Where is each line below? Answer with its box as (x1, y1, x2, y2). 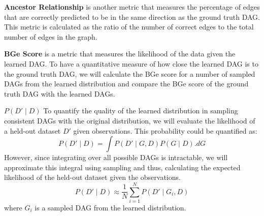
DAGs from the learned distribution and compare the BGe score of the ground (4, 78, 249, 89)
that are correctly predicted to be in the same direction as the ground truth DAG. (4, 11, 260, 22)
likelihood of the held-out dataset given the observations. (4, 172, 181, 182)
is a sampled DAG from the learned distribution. (35, 202, 186, 213)
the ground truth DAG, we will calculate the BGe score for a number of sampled (4, 68, 255, 79)
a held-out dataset (4, 125, 61, 136)
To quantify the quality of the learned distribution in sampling (43, 105, 238, 116)
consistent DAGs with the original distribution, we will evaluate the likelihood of (4, 115, 255, 126)
